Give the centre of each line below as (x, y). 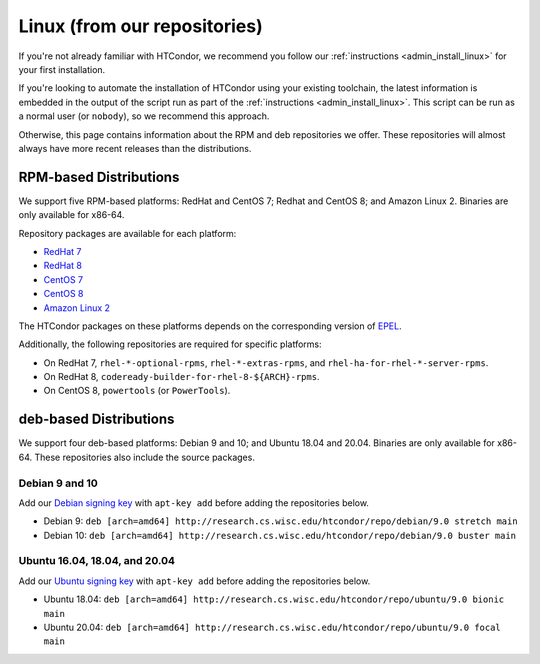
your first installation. (62, 69)
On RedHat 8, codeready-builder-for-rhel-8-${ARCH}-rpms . (181, 377)
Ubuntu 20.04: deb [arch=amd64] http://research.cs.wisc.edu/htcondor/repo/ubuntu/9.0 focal (272, 627)
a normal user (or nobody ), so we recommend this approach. (144, 116)
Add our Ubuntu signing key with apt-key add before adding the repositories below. (194, 581)
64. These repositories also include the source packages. (136, 457)
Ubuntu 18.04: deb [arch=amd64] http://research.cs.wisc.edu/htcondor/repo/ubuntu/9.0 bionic (274, 599)
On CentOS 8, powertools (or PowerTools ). (137, 391)
